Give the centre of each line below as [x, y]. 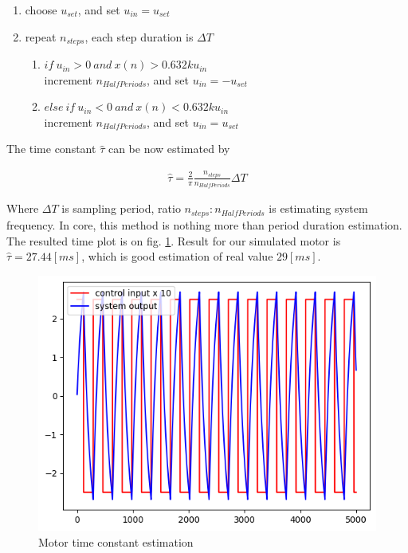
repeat [41, 36]
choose [41, 10]
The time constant [51, 149]
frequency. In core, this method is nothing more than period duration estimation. [204, 224]
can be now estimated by [169, 149]
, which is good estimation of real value [177, 256]
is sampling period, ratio [121, 208]
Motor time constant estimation [116, 542]
